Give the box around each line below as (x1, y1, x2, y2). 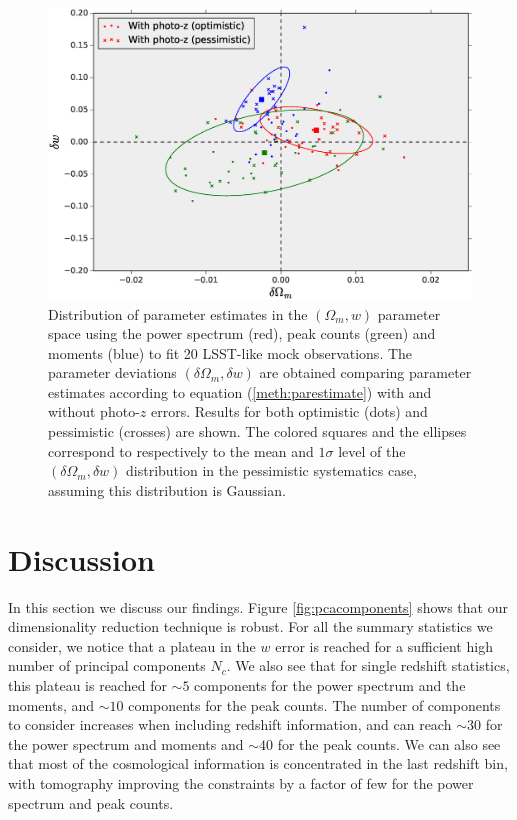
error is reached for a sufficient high (275, 635, 493, 656)
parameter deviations (48, 362, 177, 383)
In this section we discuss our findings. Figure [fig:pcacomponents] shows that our (8, 596, 508, 617)
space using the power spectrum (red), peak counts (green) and (48, 323, 436, 344)
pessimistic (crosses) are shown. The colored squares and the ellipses (48, 421, 467, 442)
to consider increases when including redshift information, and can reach (8, 714, 452, 735)
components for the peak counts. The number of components (128, 694, 501, 715)
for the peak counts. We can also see (277, 733, 501, 754)
